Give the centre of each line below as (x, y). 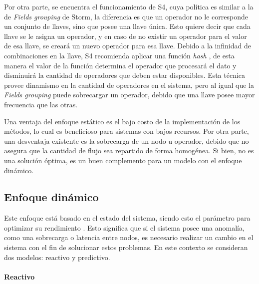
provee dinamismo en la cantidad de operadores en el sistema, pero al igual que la (129, 85)
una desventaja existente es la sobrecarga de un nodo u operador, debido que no (127, 141)
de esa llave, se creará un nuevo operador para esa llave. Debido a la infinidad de (128, 46)
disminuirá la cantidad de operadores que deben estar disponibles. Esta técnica (125, 75)
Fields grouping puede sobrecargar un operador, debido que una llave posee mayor (129, 95)
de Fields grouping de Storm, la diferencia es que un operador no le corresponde (126, 16)
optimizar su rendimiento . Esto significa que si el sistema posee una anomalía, (124, 227)
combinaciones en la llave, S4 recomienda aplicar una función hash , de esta (119, 55)
